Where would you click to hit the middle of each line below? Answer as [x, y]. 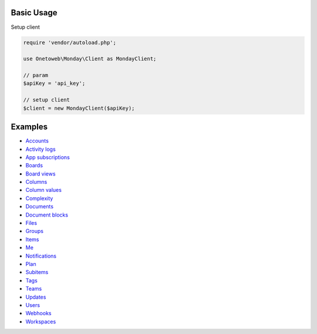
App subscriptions [48, 157]
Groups [35, 231]
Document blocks [47, 215]
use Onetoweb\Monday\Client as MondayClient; [90, 59]
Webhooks [38, 313]
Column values [43, 190]
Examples [29, 127]
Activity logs [41, 149]
